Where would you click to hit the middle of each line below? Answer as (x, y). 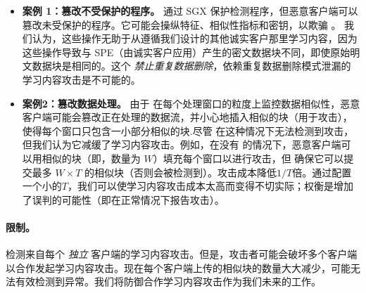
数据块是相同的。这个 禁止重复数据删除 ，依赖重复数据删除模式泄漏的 (191, 66)
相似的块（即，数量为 (91, 158)
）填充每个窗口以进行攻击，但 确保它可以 (248, 158)
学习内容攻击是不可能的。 (81, 79)
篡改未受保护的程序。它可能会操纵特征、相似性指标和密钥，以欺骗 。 (182, 24)
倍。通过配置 (322, 172)
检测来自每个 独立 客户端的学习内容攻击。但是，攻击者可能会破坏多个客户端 (182, 254)
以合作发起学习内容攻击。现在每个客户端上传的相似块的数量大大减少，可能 (178, 267)
